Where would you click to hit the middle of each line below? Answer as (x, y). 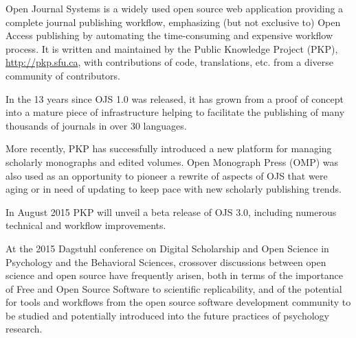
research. (24, 329)
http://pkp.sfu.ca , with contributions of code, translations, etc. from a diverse (169, 62)
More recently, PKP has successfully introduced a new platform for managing (169, 148)
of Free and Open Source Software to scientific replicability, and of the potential (174, 288)
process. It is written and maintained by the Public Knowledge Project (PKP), (172, 48)
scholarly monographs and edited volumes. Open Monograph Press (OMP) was (172, 161)
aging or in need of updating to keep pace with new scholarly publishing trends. (174, 189)
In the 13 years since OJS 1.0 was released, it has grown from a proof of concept (175, 98)
